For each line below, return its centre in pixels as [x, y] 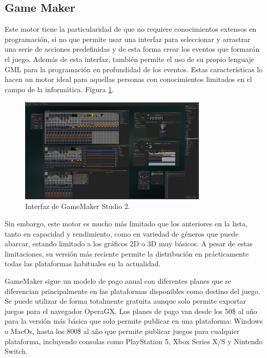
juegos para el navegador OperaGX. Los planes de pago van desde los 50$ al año [131, 311]
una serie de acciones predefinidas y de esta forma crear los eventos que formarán [132, 49]
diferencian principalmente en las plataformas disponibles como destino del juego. [132, 291]
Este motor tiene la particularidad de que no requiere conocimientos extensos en [131, 29]
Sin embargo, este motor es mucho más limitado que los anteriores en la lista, [126, 224]
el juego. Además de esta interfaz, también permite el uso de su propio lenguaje [129, 59]
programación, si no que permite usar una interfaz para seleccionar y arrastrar [128, 39]
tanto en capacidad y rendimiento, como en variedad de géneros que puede [122, 233]
